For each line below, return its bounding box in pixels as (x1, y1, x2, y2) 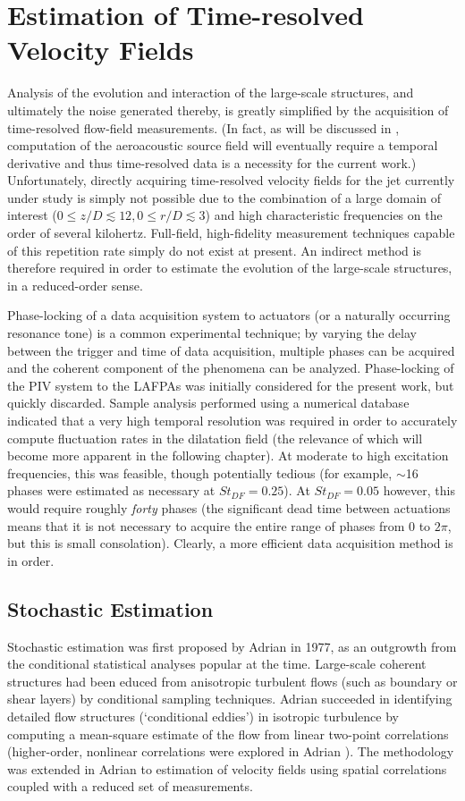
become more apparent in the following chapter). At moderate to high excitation (7, 446, 449, 465)
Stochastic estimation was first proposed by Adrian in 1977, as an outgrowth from (7, 637, 457, 655)
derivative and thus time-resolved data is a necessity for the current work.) (7, 153, 417, 172)
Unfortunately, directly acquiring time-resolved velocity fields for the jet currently (7, 171, 455, 190)
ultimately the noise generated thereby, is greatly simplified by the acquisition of (7, 100, 449, 119)
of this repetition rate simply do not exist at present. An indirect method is (7, 240, 421, 259)
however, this (383, 481, 455, 500)
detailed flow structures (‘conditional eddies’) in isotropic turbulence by (7, 706, 400, 725)
